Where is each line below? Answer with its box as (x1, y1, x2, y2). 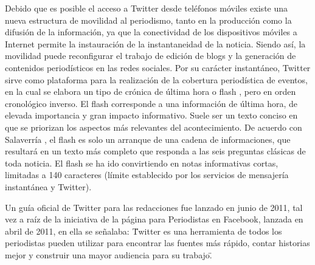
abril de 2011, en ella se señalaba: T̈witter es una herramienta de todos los (5, 224, 282, 237)
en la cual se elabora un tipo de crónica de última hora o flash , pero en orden (5, 85, 296, 98)
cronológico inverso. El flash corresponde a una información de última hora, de (5, 97, 297, 109)
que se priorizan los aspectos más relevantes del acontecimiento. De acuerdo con (5, 120, 302, 133)
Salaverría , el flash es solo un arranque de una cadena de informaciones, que (5, 132, 291, 145)
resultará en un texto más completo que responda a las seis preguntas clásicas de (5, 145, 306, 157)
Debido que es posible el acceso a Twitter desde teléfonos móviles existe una (5, 2, 288, 14)
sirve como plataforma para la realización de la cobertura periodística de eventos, (5, 73, 308, 86)
